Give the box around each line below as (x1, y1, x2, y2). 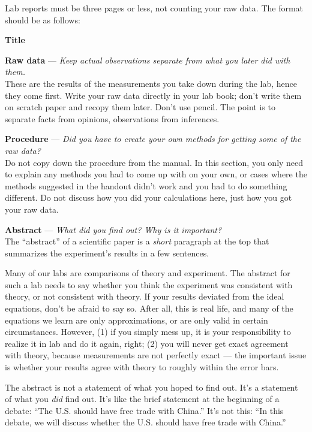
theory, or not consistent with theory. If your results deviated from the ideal (5, 290, 284, 303)
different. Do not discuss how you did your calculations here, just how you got (5, 191, 292, 204)
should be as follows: (5, 13, 80, 26)
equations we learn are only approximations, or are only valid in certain (5, 313, 268, 326)
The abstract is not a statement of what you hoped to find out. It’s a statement (5, 380, 298, 393)
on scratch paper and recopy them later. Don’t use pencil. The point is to (5, 101, 275, 113)
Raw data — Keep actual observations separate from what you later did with (5, 53, 290, 66)
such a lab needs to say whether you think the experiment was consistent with (5, 278, 293, 291)
